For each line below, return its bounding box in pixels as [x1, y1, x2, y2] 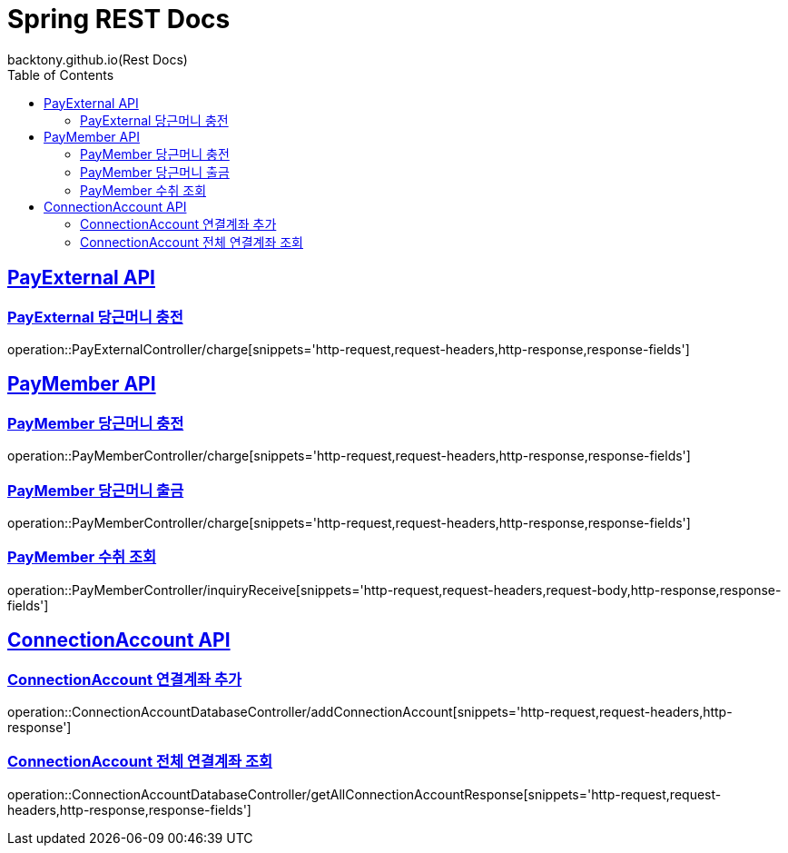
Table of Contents [7, 66, 114, 83]
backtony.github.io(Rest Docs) [7, 51, 188, 67]
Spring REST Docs [7, 4, 231, 35]
